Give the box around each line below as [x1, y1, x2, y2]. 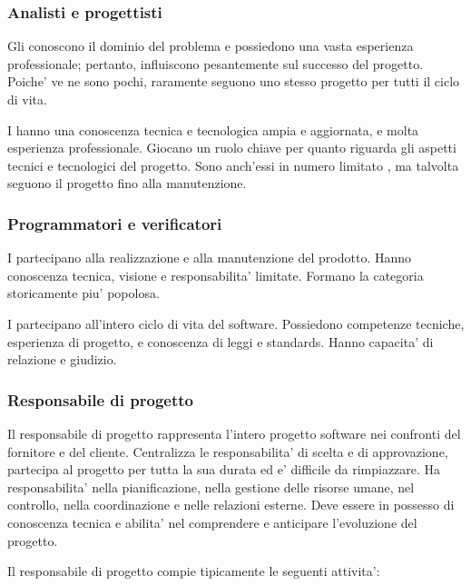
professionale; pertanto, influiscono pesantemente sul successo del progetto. [7, 54, 424, 73]
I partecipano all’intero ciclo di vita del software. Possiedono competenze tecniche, [7, 313, 465, 333]
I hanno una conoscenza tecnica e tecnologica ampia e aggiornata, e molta [7, 120, 419, 139]
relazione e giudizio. [7, 350, 117, 369]
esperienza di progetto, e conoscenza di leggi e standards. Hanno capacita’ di [7, 332, 434, 351]
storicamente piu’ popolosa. [7, 283, 160, 303]
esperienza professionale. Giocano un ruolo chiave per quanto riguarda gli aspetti [7, 138, 456, 157]
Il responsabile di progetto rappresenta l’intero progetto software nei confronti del [7, 423, 461, 442]
